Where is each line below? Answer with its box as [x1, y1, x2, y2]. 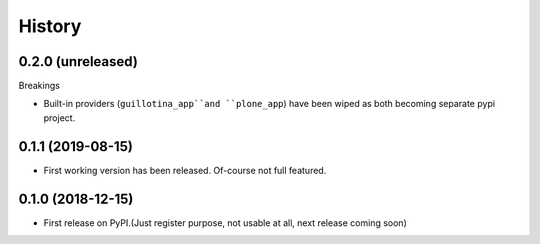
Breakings [18, 80, 60, 92]
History [18, 15, 82, 37]
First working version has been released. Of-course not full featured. [43, 164, 327, 176]
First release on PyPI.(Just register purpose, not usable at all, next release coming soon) [43, 216, 407, 229]
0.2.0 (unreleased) [18, 53, 139, 70]
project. [43, 111, 76, 124]
